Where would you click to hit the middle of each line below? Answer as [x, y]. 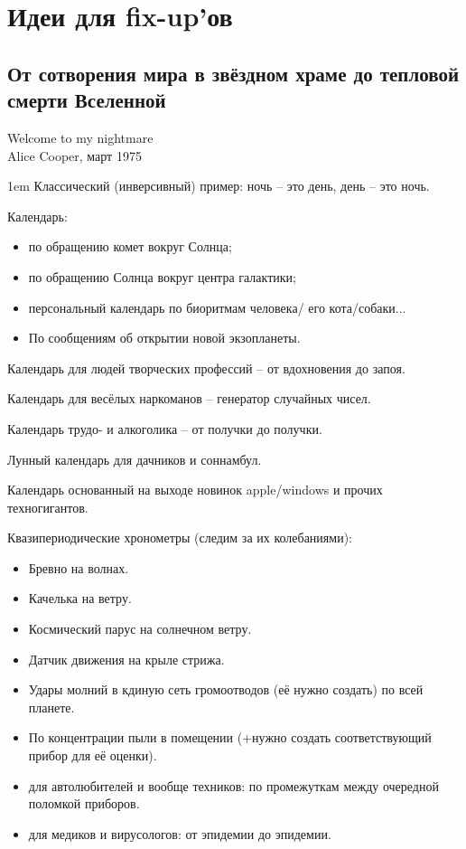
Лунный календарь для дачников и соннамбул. [135, 459]
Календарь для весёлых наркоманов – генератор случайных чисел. [189, 398]
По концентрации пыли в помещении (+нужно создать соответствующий [230, 737]
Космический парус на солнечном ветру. [140, 629]
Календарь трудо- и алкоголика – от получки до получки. [165, 428]
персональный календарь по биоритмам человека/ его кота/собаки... [217, 307]
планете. [51, 707]
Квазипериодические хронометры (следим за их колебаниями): [180, 538]
